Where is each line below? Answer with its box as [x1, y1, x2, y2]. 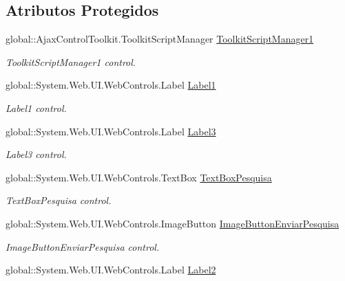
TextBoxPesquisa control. [6, 193, 112, 207]
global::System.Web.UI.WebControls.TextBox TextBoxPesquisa [6, 170, 272, 184]
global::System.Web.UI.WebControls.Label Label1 [6, 78, 216, 92]
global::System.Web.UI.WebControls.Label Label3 [6, 124, 216, 138]
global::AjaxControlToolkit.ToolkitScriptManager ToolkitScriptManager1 [6, 32, 314, 46]
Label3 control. [6, 147, 67, 161]
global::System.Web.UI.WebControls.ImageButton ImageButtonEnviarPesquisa [6, 216, 339, 230]
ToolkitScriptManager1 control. [6, 54, 136, 69]
